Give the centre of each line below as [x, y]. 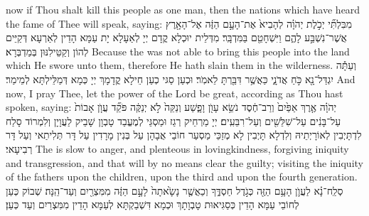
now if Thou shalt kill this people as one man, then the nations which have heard [183, 9]
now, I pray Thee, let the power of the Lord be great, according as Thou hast [175, 93]
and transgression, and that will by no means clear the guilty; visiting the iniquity [184, 162]
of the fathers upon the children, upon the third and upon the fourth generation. [182, 177]
